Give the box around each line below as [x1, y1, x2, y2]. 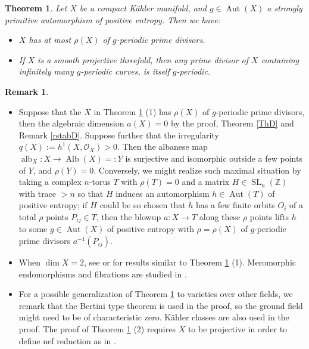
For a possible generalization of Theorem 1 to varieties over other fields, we [18, 288, 293, 300]
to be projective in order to [188, 322, 288, 335]
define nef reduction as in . [18, 334, 116, 347]
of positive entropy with [107, 223, 194, 235]
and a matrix [182, 175, 230, 188]
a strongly [267, 2, 302, 14]
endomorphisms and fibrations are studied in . [18, 267, 187, 280]
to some [18, 223, 48, 235]
